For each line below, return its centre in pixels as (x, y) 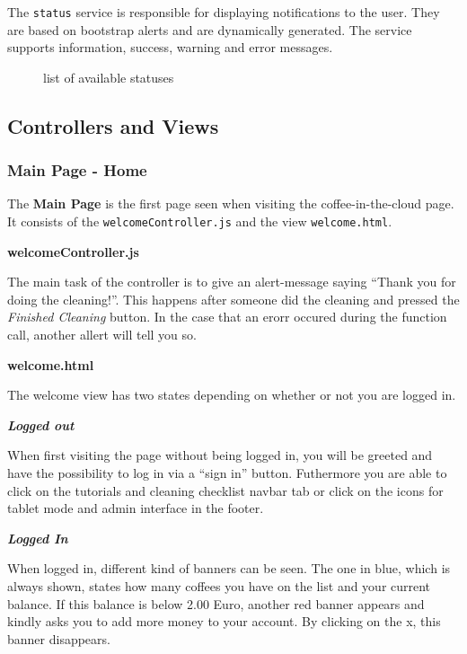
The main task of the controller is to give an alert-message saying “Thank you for (232, 282)
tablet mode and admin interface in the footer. (136, 508)
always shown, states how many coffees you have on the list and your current (219, 586)
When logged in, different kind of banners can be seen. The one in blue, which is (229, 568)
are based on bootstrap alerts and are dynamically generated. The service (210, 29)
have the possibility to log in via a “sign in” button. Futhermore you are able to (227, 473)
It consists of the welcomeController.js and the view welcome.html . (200, 221)
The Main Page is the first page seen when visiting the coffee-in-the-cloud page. (231, 203)
